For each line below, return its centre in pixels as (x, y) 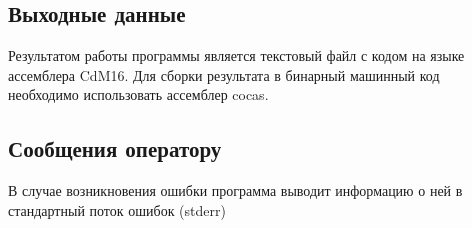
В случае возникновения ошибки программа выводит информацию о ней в (235, 190)
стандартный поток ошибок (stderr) (117, 209)
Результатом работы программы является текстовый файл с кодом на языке (236, 55)
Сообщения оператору (115, 148)
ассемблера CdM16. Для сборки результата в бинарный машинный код (224, 74)
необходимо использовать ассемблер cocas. (138, 94)
